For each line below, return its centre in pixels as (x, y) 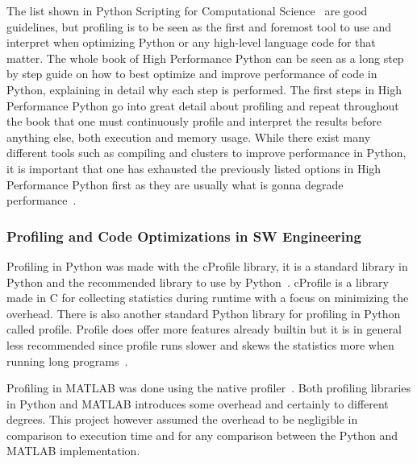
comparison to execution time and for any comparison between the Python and (202, 435)
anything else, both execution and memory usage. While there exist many (189, 137)
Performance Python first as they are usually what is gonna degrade (175, 184)
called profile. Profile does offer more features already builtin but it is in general (204, 329)
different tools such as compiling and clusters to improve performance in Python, (206, 153)
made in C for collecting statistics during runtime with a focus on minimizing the (208, 298)
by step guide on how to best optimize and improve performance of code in (192, 74)
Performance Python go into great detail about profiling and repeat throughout (203, 105)
